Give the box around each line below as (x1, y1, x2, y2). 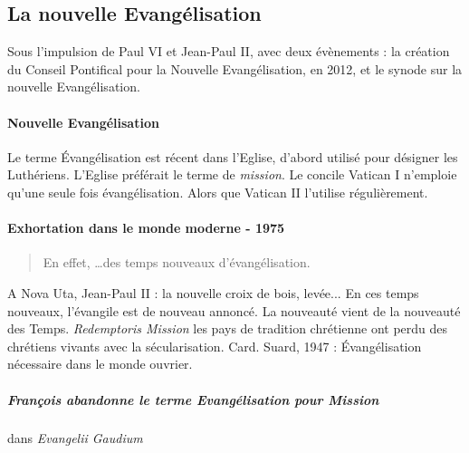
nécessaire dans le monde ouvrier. (7, 354, 193, 373)
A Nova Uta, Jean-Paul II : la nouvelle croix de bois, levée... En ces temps (7, 283, 419, 302)
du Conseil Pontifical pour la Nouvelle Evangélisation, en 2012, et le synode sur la (7, 59, 463, 78)
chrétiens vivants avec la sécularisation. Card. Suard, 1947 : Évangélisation (7, 336, 422, 355)
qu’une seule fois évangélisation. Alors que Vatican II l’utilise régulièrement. (7, 182, 428, 201)
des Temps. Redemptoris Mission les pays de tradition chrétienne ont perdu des (7, 319, 448, 338)
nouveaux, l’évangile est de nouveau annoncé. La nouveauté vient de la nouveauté (7, 301, 461, 320)
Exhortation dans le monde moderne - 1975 (7, 218, 285, 237)
